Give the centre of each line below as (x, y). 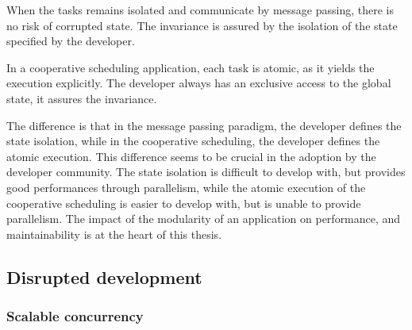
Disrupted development (104, 276)
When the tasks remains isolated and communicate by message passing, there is (200, 10)
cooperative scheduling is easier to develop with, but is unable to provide (184, 203)
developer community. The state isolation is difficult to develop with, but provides (206, 172)
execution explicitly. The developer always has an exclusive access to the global (199, 83)
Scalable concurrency (75, 316)
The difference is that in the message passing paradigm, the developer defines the (204, 125)
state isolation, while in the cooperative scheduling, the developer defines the (193, 141)
